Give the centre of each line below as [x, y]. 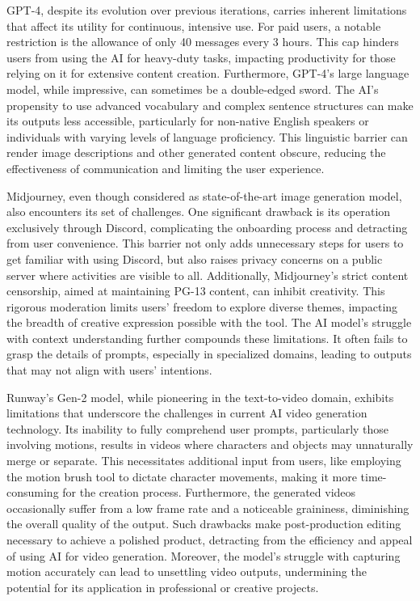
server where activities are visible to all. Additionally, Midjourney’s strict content [208, 275]
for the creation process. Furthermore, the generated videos [209, 492]
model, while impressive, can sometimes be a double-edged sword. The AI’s [193, 89]
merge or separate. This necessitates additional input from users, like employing [204, 461]
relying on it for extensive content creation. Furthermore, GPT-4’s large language [208, 73]
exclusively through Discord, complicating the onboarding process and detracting [207, 227]
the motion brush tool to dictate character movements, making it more [182, 476]
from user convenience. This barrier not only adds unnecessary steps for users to [205, 243]
